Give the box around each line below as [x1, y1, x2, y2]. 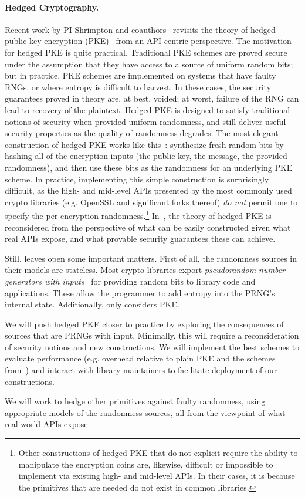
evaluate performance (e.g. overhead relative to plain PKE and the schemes [5, 352, 276, 364]
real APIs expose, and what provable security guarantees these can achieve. [5, 232, 276, 245]
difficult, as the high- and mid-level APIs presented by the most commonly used [5, 184, 292, 197]
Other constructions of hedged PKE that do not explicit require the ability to [18, 447, 298, 459]
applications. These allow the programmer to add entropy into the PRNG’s [5, 286, 275, 299]
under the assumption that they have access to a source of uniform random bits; [5, 58, 293, 70]
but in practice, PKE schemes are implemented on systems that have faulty [5, 69, 276, 82]
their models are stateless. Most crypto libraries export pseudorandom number [5, 263, 286, 276]
